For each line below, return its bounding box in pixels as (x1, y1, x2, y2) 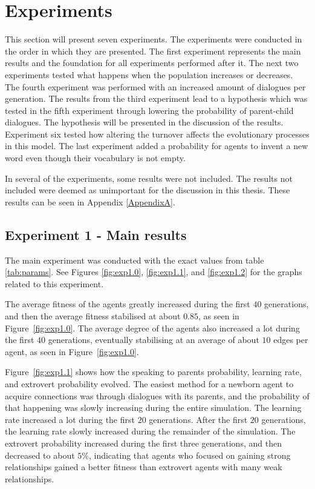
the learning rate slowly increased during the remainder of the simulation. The (5, 425, 296, 437)
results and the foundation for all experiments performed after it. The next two (5, 56, 299, 69)
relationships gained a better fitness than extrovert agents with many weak (5, 461, 282, 473)
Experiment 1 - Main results (5, 225, 187, 244)
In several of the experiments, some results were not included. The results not (5, 171, 293, 184)
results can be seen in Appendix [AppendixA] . (5, 195, 175, 208)
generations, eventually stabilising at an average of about (48, 333, 259, 346)
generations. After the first (149, 413, 248, 425)
